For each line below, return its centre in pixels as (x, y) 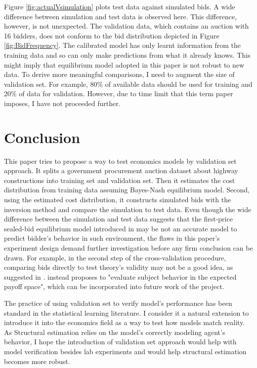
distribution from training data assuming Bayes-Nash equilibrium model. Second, (127, 190)
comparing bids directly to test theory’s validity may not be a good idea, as (119, 267)
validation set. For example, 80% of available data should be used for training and (128, 84)
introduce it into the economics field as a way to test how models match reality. (125, 322)
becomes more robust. (37, 361)
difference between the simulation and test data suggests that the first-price (118, 219)
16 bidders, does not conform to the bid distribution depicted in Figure (112, 35)
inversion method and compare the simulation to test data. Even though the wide (128, 209)
